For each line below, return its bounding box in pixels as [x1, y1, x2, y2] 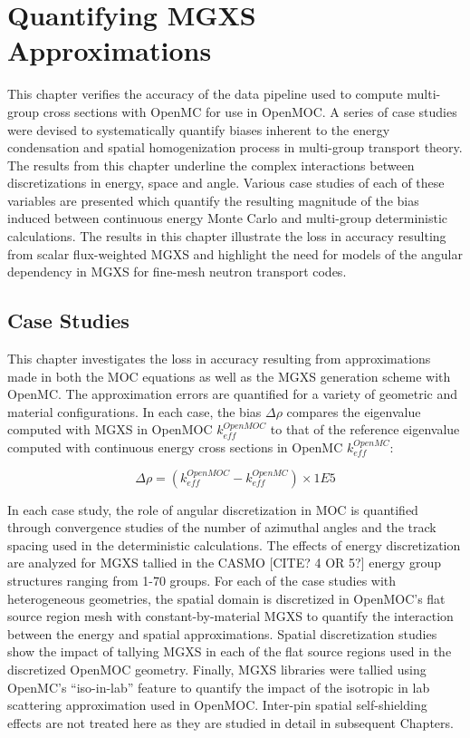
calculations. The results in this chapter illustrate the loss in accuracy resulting [7, 227, 446, 246]
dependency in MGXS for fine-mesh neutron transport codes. [7, 262, 347, 281]
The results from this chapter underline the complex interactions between [7, 155, 415, 174]
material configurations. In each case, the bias [7, 402, 262, 421]
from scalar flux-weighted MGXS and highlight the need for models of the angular [7, 244, 463, 263]
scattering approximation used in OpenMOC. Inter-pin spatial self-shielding [7, 695, 427, 714]
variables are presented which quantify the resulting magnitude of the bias [7, 190, 419, 209]
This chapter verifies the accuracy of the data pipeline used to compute [7, 84, 403, 103]
